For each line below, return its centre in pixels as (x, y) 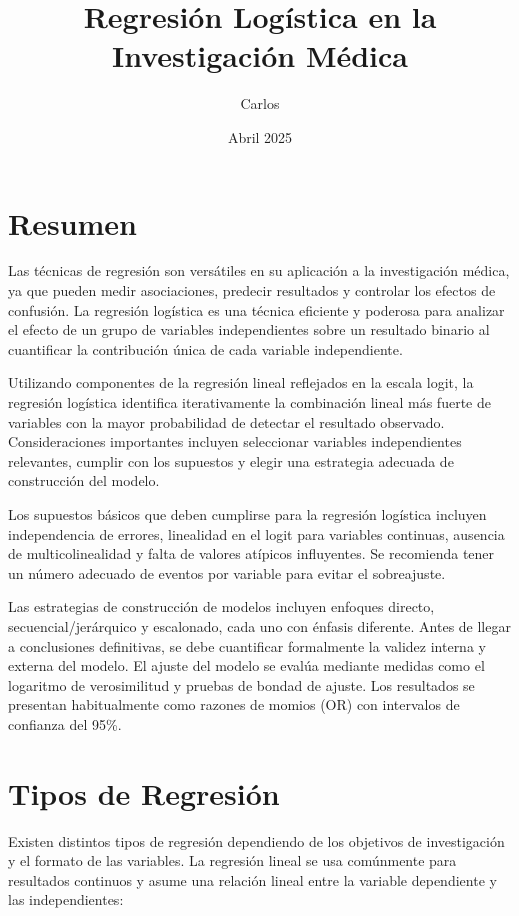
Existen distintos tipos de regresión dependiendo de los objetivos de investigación (256, 840)
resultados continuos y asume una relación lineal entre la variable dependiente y (252, 879)
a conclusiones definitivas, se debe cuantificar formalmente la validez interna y (247, 645)
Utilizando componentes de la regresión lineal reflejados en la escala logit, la (241, 382)
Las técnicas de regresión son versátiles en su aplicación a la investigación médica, (259, 270)
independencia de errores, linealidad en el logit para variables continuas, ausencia (256, 533)
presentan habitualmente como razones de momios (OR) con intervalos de (234, 704)
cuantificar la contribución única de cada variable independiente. (205, 348)
